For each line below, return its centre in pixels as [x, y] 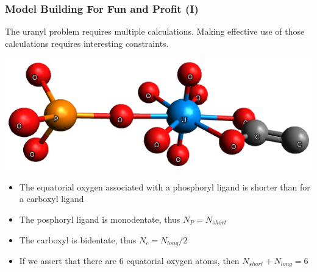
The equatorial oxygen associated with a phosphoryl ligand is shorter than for [165, 187]
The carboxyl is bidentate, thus [78, 239]
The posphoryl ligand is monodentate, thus [100, 219]
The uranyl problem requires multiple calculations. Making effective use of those [155, 31]
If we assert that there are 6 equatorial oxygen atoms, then [129, 260]
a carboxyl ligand [52, 199]
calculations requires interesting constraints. [87, 43]
